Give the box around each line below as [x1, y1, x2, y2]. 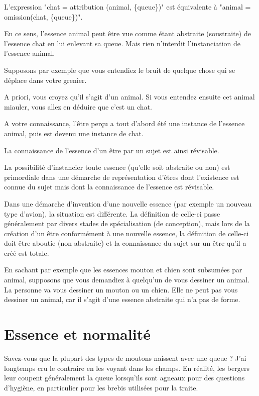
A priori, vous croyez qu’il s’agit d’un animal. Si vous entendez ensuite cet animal [4, 91, 255, 102]
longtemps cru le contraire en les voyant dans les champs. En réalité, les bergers [4, 362, 249, 373]
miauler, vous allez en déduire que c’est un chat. [4, 101, 152, 112]
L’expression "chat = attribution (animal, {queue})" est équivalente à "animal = [4, 2, 251, 12]
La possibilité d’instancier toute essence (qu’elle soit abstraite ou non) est [4, 162, 230, 172]
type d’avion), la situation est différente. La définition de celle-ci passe [4, 208, 220, 219]
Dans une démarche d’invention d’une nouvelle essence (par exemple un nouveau [4, 198, 252, 209]
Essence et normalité [4, 324, 151, 344]
